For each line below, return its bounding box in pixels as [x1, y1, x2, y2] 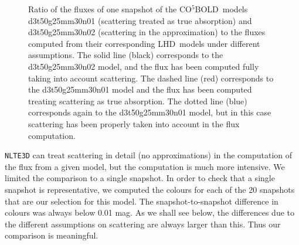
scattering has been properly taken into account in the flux [28, 117, 240, 130]
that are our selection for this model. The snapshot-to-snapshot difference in [5, 195, 278, 207]
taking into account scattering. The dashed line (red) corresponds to [28, 72, 274, 84]
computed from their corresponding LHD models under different [28, 37, 260, 49]
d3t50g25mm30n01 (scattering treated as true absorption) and [28, 14, 252, 26]
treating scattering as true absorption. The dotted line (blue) [28, 94, 247, 107]
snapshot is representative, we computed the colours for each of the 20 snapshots [5, 183, 295, 195]
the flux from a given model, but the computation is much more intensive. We [5, 160, 285, 172]
